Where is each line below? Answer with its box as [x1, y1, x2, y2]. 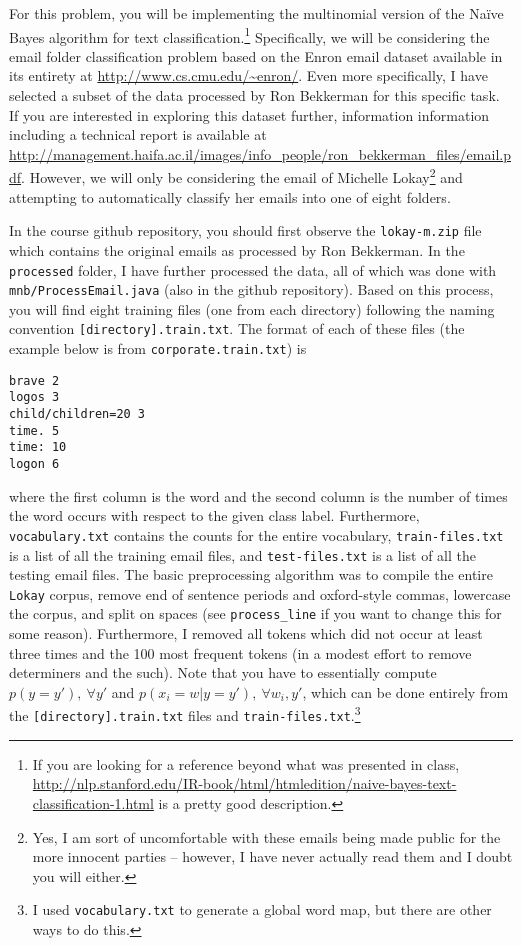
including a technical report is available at [9, 124, 267, 145]
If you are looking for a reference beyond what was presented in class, [32, 753, 460, 774]
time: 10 [9, 440, 67, 455]
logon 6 [9, 457, 60, 471]
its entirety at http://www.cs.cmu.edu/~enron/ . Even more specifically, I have [9, 65, 488, 86]
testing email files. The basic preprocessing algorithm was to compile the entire [9, 564, 493, 585]
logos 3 [9, 390, 60, 405]
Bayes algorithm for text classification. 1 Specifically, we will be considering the [9, 23, 490, 47]
